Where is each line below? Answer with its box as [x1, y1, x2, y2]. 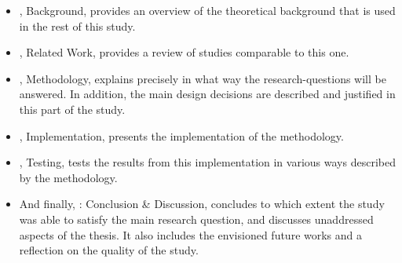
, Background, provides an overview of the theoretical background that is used [19, 2, 396, 18]
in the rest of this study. [19, 17, 136, 34]
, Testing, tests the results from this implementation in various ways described [19, 154, 396, 170]
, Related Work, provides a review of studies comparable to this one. [19, 44, 349, 60]
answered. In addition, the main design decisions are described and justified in [19, 86, 396, 102]
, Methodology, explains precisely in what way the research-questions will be [19, 70, 386, 86]
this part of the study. [19, 100, 126, 117]
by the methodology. [19, 169, 118, 185]
